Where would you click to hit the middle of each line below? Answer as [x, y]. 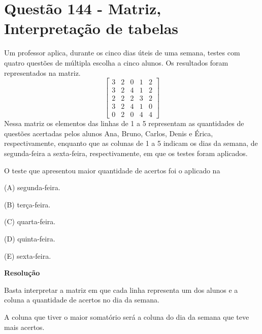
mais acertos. [24, 327]
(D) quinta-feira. [30, 238]
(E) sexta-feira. [28, 255]
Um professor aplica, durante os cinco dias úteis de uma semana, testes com [122, 53]
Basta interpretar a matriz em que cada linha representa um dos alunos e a [121, 290]
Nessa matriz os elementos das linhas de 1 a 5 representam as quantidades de [124, 123]
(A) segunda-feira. [32, 187]
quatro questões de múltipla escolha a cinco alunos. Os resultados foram [116, 62]
